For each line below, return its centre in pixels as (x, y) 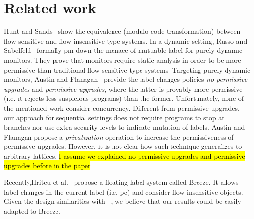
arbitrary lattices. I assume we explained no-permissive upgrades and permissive (125, 156)
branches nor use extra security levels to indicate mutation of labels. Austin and (125, 127)
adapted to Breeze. (32, 210)
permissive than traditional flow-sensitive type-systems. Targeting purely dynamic (127, 69)
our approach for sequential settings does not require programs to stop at (114, 117)
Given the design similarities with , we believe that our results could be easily (123, 201)
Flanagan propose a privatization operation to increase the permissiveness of (119, 136)
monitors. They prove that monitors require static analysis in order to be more (123, 60)
